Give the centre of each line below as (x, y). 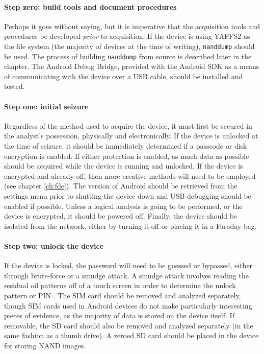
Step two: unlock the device (54, 246)
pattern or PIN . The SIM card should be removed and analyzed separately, (123, 295)
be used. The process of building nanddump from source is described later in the (128, 56)
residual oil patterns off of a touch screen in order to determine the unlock (120, 285)
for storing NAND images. (45, 345)
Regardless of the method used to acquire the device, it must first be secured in (128, 125)
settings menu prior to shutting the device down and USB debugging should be (128, 196)
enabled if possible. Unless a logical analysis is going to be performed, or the (123, 206)
